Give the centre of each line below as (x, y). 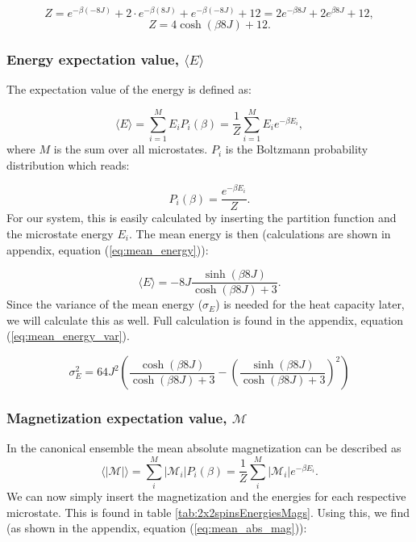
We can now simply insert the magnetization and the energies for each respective (206, 496)
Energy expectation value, (93, 59)
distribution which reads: (68, 164)
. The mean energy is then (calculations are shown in (260, 234)
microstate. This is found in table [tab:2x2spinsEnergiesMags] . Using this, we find (208, 512)
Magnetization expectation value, (117, 417)
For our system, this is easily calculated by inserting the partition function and (202, 218)
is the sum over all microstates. (131, 149)
